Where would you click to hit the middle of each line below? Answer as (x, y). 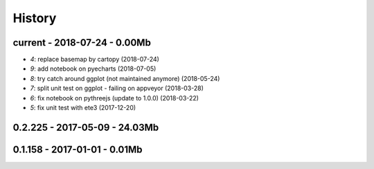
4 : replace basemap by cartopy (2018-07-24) (95, 60)
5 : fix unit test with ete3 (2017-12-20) (83, 108)
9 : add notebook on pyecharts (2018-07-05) (93, 69)
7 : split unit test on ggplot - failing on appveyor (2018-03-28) (117, 88)
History (35, 18)
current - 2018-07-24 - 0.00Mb (82, 43)
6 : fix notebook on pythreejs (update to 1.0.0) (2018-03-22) (114, 98)
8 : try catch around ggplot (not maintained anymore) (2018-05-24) (125, 78)
